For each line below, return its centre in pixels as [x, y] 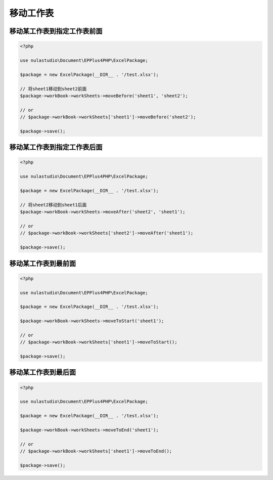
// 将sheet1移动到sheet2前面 [53, 89]
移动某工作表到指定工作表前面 [56, 31]
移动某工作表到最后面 [42, 373]
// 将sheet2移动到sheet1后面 [53, 205]
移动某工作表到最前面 [42, 263]
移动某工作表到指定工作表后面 [56, 147]
